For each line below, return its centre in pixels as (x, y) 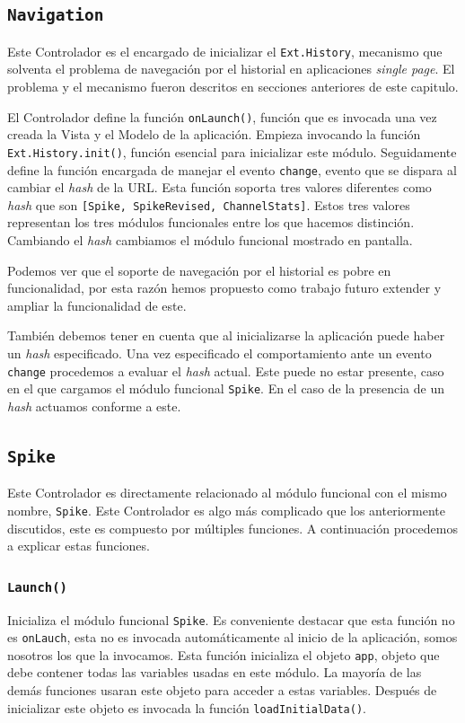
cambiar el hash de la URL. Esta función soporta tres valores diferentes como (219, 187)
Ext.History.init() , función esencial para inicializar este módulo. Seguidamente (232, 151)
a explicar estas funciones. (79, 546)
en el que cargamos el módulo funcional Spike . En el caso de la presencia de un (226, 388)
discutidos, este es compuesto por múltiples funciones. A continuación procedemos (232, 528)
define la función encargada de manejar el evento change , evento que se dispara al (232, 169)
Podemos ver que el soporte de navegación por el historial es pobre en (199, 270)
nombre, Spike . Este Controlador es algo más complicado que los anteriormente (226, 510)
